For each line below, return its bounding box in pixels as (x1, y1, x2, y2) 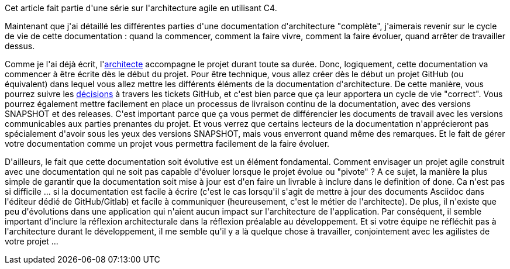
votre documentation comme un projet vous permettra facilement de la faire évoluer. (5, 139, 330, 149)
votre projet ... (5, 236, 58, 246)
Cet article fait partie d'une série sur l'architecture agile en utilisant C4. (5, 3, 277, 13)
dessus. (5, 41, 35, 51)
